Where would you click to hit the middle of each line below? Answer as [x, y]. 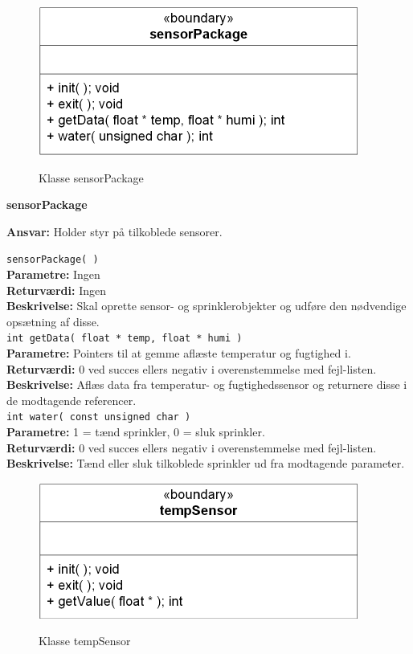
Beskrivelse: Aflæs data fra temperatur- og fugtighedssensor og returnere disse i [207, 384]
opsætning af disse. [53, 321]
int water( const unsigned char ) [99, 417]
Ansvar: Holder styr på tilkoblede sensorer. [114, 231]
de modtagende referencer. [72, 400]
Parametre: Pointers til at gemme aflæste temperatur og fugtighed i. [179, 353]
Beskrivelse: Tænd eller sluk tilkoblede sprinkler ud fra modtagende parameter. [206, 463]
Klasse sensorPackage [91, 177]
